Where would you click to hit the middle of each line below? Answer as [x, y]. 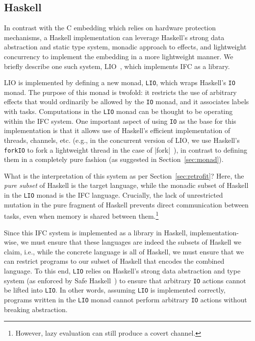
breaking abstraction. [36, 309]
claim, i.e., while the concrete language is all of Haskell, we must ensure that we [124, 251]
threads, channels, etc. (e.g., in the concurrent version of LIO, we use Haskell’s [122, 140]
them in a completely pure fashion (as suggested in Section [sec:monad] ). [114, 159]
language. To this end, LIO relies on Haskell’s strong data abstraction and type [122, 270]
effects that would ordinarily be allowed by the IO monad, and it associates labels [127, 102]
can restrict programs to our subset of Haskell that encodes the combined [114, 261]
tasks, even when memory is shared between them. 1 [81, 215]
